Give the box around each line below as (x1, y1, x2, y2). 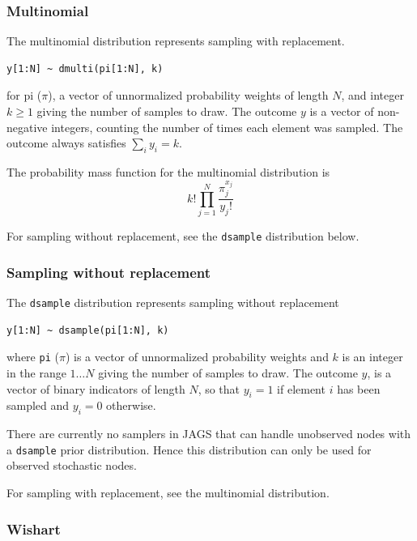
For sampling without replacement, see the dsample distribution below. (6, 228, 360, 245)
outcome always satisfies (6, 134, 126, 151)
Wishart (6, 518, 61, 539)
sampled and (6, 397, 70, 414)
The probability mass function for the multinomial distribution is (6, 163, 330, 180)
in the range (6, 364, 66, 381)
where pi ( (6, 348, 59, 365)
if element (277, 380, 326, 397)
